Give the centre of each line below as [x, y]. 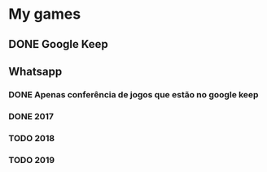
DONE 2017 [31, 116]
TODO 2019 [32, 160]
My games [45, 14]
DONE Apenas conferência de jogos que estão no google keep [133, 94]
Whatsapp [35, 71]
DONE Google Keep [58, 44]
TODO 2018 [32, 138]
